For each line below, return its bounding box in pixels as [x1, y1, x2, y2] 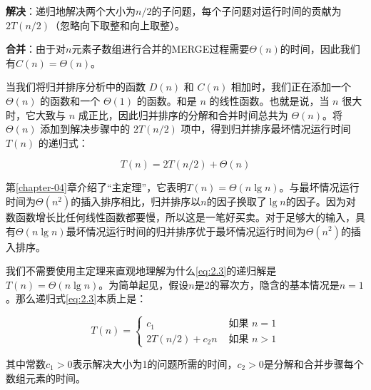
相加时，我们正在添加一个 [231, 79, 352, 94]
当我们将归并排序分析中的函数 [6, 79, 146, 94]
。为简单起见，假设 [98, 277, 189, 292]
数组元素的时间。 [6, 370, 86, 385]
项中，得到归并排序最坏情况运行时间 [181, 121, 351, 136]
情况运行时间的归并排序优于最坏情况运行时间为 [86, 223, 306, 238]
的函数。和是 [136, 93, 197, 108]
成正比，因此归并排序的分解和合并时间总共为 [78, 107, 288, 122]
